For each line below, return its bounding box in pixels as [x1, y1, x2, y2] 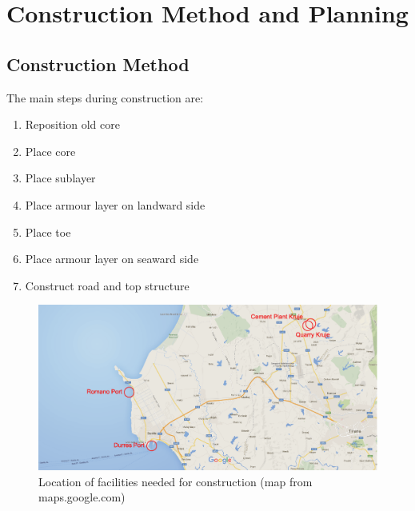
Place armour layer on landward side [25, 196, 206, 213]
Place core [25, 142, 76, 159]
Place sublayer [25, 170, 96, 186]
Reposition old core [25, 116, 120, 133]
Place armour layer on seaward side [25, 250, 199, 267]
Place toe [25, 223, 71, 240]
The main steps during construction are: [6, 89, 204, 106]
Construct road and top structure [25, 277, 190, 293]
